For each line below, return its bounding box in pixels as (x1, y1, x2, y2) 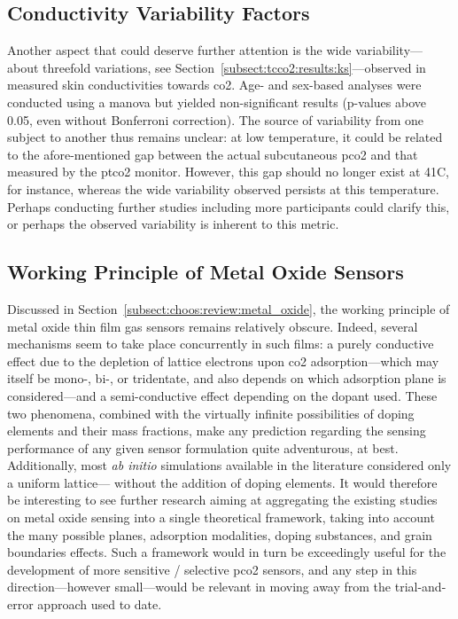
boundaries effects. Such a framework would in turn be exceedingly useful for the (7, 543, 446, 561)
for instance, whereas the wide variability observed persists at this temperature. (7, 179, 439, 198)
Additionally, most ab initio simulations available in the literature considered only (7, 456, 452, 474)
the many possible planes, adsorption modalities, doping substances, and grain (7, 525, 432, 544)
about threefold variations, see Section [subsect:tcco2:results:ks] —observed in (7, 58, 426, 76)
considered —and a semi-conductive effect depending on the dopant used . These (7, 386, 438, 404)
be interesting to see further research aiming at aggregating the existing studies (7, 490, 438, 509)
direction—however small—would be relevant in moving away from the (7, 577, 392, 596)
